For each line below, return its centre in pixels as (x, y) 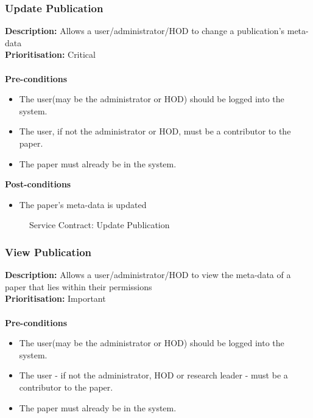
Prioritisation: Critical (50, 54)
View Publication (48, 252)
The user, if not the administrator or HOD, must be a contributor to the (155, 131)
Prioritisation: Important (55, 298)
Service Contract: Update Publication (100, 225)
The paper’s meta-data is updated (83, 204)
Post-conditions (38, 184)
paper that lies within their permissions (79, 286)
